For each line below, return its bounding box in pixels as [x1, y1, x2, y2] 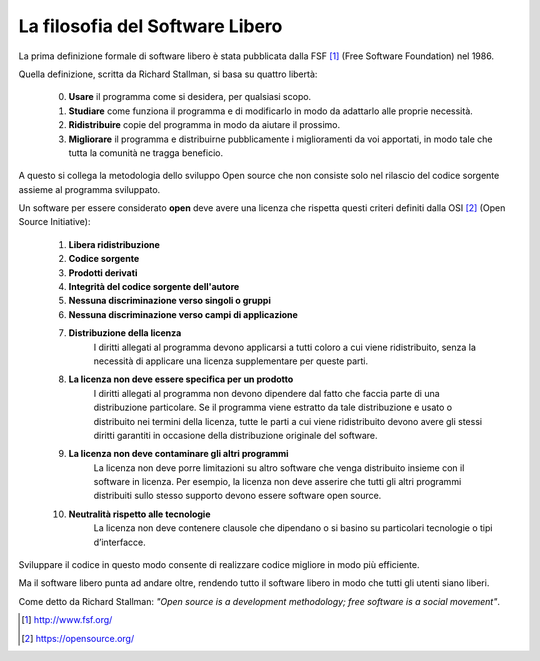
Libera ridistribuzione [68, 238, 160, 250]
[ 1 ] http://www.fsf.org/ [21, 614, 113, 626]
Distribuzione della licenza [68, 327, 182, 339]
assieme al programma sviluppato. [18, 183, 161, 195]
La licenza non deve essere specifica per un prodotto [68, 373, 294, 385]
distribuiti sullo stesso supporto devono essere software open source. [93, 490, 382, 502]
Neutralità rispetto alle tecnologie [68, 508, 211, 520]
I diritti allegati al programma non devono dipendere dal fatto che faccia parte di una [93, 387, 440, 399]
